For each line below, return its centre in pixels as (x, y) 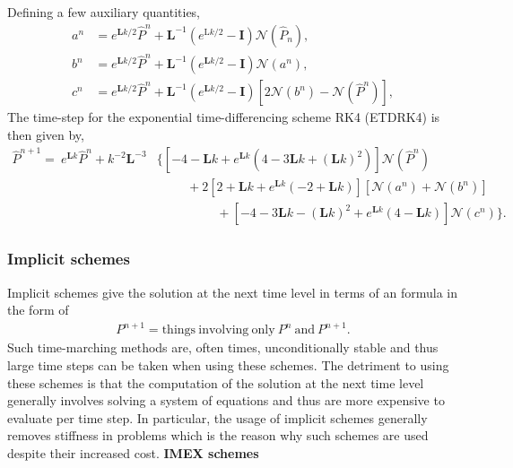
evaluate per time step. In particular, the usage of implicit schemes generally (217, 417)
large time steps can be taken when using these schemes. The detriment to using (228, 364)
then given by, (46, 134)
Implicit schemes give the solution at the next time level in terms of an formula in (232, 292)
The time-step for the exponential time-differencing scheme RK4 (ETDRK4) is (224, 117)
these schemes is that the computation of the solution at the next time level (216, 382)
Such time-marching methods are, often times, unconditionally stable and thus (223, 347)
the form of (38, 310)
